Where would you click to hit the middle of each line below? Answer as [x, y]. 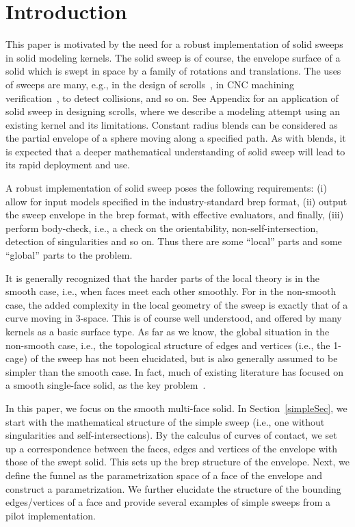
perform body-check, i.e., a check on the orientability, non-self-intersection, [162, 228]
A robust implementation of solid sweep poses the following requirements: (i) [166, 188]
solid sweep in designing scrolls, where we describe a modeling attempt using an [173, 111]
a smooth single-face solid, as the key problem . [106, 385]
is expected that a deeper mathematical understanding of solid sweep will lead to [175, 151]
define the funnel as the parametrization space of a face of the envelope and [164, 475]
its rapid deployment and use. [68, 165]
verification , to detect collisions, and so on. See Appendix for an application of [172, 98]
